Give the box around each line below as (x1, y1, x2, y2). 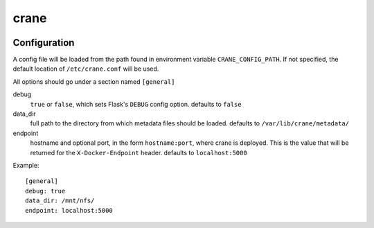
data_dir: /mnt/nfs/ (25, 197, 95, 204)
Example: (12, 161, 39, 169)
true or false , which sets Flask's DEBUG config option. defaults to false (30, 100, 242, 108)
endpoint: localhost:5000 (25, 207, 114, 214)
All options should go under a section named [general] (12, 77, 175, 86)
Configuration (12, 37, 75, 49)
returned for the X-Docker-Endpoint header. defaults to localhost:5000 (30, 148, 247, 157)
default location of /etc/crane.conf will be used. (12, 64, 159, 73)
